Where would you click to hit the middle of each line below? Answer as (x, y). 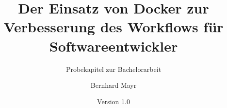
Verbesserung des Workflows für (113, 27)
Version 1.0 (113, 101)
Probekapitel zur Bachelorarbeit (113, 69)
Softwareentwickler (113, 46)
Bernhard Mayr (113, 85)
